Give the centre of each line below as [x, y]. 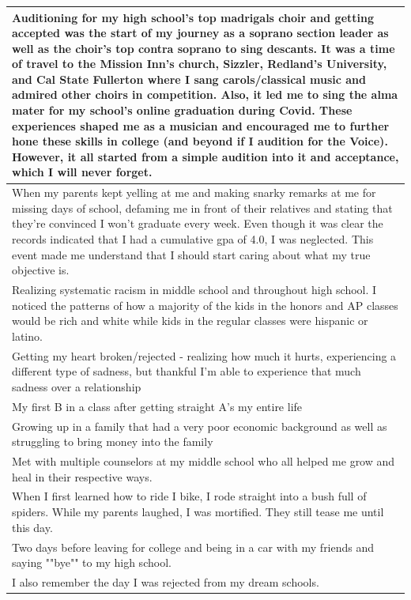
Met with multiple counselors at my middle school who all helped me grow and [204, 461]
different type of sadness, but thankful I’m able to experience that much [187, 371]
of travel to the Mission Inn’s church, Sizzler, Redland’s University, [200, 64]
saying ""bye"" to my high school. [92, 562]
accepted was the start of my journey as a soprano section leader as [200, 33]
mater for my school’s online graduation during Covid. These [182, 110]
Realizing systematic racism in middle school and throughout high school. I [194, 290]
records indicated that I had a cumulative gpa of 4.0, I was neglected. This [193, 239]
